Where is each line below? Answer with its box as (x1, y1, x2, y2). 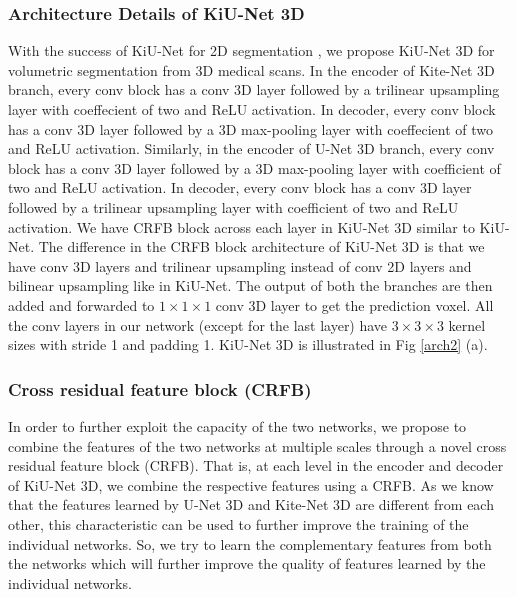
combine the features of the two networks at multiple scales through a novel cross (8, 435, 507, 456)
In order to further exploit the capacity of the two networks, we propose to (8, 415, 467, 436)
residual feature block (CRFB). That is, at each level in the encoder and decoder (8, 455, 504, 476)
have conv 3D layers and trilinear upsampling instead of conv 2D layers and (8, 255, 472, 276)
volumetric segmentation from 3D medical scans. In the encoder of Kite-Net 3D (8, 59, 495, 80)
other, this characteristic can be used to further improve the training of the (8, 513, 469, 534)
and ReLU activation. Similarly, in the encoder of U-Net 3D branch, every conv (8, 138, 495, 159)
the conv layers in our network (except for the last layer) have (8, 314, 388, 335)
